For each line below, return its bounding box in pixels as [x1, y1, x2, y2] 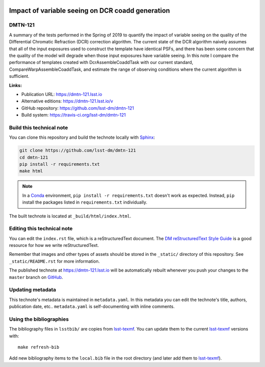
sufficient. [9, 73, 29, 79]
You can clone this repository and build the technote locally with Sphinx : [9, 134, 156, 140]
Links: [9, 82, 22, 88]
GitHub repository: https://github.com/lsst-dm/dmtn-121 [21, 105, 134, 111]
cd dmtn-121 [19, 154, 49, 160]
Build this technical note [9, 124, 68, 131]
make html [19, 168, 43, 174]
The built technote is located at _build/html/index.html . [9, 213, 132, 219]
